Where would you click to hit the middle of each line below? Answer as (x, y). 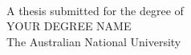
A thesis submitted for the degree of (95, 10)
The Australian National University (94, 41)
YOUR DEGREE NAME (69, 26)
